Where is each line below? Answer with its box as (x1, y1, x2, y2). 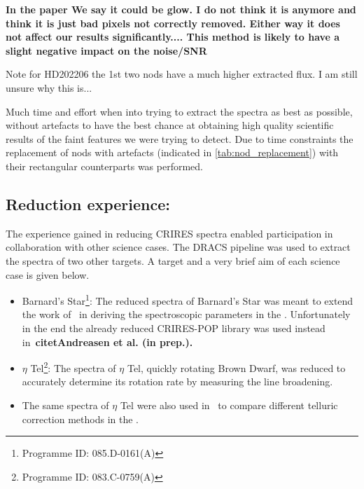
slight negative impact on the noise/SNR (6, 43, 207, 57)
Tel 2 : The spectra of (30, 359, 116, 375)
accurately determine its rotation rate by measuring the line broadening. (22, 374, 333, 389)
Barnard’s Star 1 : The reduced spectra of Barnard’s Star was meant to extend (22, 291, 353, 308)
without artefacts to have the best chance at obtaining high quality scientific (6, 118, 334, 132)
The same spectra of (22, 397, 109, 412)
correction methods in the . (22, 411, 139, 426)
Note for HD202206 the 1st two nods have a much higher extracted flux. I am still (6, 67, 358, 81)
